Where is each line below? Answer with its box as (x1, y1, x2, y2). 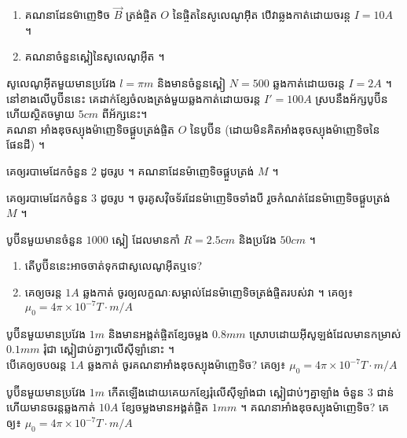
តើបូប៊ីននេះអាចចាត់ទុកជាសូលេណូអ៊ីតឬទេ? (24, 257, 203, 274)
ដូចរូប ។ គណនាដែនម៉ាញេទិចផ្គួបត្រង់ (100, 162, 255, 179)
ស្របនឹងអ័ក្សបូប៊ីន (315, 90, 388, 106)
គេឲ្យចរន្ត (24, 283, 62, 300)
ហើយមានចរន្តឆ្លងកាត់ (6, 399, 96, 415)
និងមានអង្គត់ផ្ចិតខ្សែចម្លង (108, 325, 209, 341)
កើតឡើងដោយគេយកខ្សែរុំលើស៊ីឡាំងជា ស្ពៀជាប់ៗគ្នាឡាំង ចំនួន (108, 383, 365, 399)
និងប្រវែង (238, 230, 277, 247)
